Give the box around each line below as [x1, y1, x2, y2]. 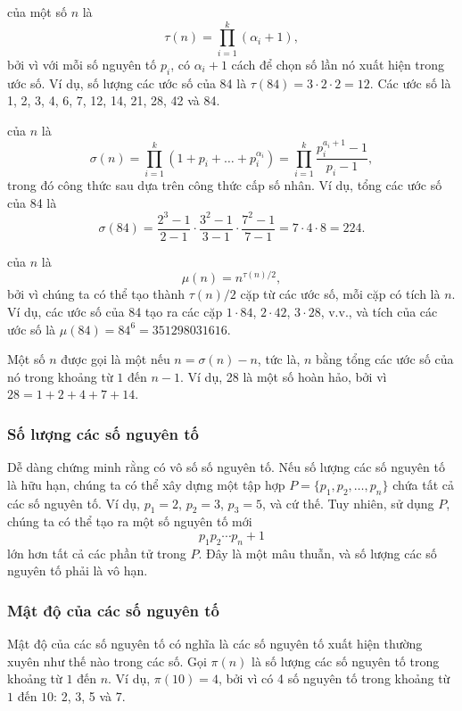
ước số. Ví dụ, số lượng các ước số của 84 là [7, 73, 247, 92]
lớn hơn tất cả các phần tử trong [7, 543, 186, 562]
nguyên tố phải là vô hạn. [7, 561, 148, 580]
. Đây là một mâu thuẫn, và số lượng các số [198, 543, 437, 562]
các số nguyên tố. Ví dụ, [7, 493, 141, 512]
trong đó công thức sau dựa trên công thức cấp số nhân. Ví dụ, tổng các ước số [7, 175, 442, 194]
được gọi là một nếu [61, 350, 170, 368]
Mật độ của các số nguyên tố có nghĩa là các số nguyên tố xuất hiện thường [7, 634, 423, 653]
